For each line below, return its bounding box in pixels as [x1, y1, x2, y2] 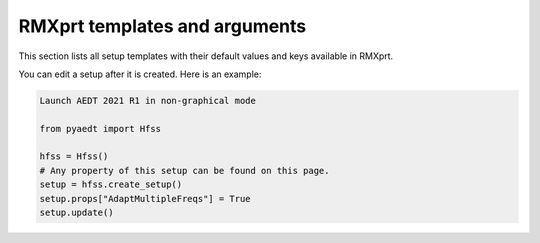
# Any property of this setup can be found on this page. [39, 165, 330, 176]
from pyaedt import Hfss [39, 123, 162, 134]
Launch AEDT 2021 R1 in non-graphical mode [39, 95, 257, 106]
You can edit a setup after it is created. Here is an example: [18, 68, 262, 80]
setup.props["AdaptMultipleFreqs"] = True [39, 193, 251, 204]
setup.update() [39, 207, 114, 219]
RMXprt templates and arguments [18, 15, 307, 37]
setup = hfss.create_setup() [39, 179, 183, 190]
